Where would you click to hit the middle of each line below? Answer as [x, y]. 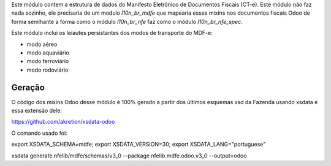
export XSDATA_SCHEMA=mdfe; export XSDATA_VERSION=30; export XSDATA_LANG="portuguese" [139, 145]
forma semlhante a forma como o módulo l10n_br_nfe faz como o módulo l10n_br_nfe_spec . [127, 21]
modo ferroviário [48, 61]
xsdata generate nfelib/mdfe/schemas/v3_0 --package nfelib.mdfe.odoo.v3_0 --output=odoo [129, 156]
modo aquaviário [48, 53]
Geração [28, 87]
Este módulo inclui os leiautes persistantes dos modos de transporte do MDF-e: [112, 33]
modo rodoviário [48, 70]
